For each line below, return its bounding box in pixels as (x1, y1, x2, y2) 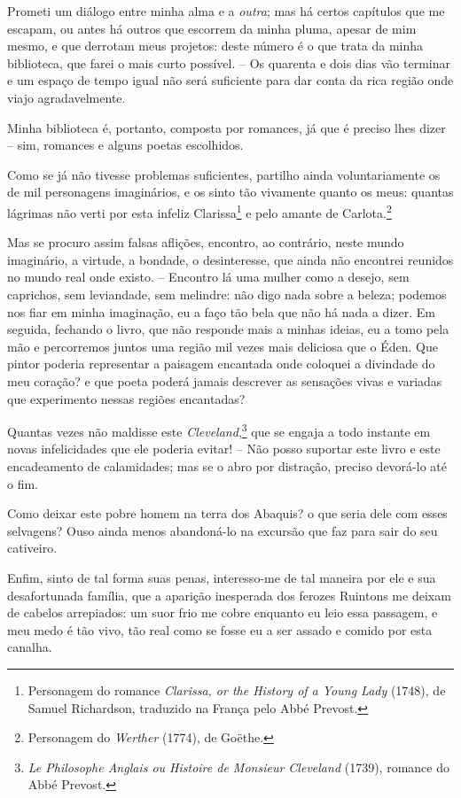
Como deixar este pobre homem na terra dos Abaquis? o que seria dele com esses (7, 504, 448, 523)
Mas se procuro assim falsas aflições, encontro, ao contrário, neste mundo (7, 233, 404, 252)
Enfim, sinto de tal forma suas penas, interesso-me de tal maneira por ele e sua (7, 568, 436, 586)
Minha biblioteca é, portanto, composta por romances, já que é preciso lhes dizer (7, 118, 446, 136)
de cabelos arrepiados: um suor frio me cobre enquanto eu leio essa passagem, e (7, 603, 438, 622)
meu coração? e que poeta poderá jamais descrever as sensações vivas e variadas (7, 371, 442, 390)
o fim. (7, 474, 38, 492)
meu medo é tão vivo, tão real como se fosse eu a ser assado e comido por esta (7, 620, 433, 639)
